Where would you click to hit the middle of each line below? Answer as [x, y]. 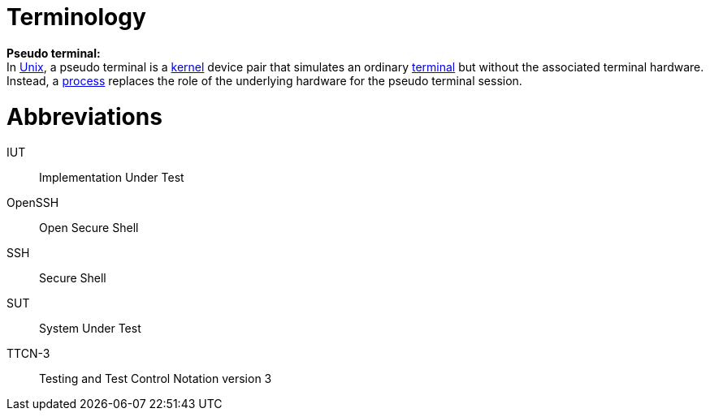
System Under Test [90, 329]
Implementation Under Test [112, 178]
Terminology [76, 17]
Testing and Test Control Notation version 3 [156, 379]
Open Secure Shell [89, 228]
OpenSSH [33, 203]
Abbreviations [84, 116]
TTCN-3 [28, 354]
